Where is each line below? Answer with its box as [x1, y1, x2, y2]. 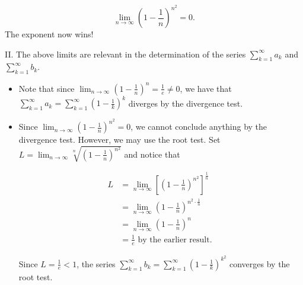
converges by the [229, 257, 290, 270]
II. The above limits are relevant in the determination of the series [5, 47, 246, 60]
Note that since [18, 82, 75, 94]
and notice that [124, 148, 180, 160]
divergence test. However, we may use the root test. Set [18, 133, 221, 146]
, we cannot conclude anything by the [130, 120, 267, 133]
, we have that [180, 82, 232, 94]
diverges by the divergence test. [128, 97, 243, 109]
